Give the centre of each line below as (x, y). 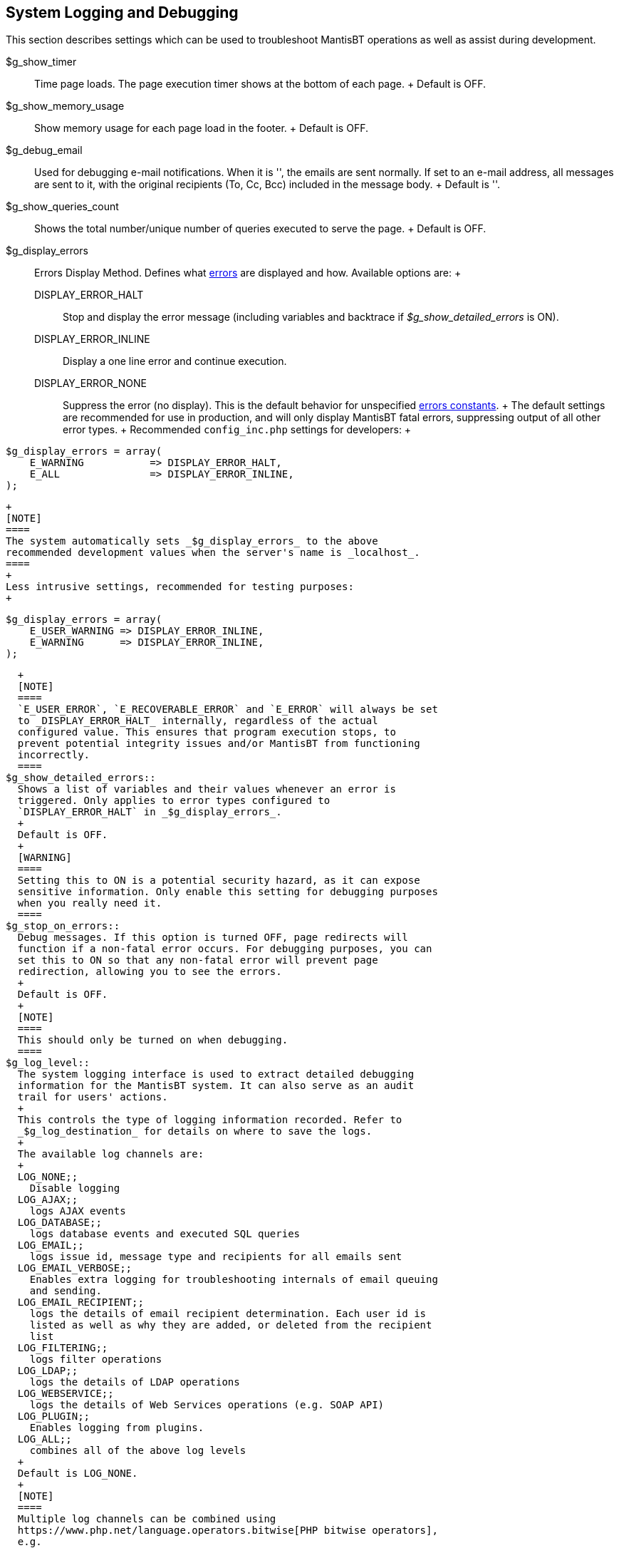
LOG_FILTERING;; (63, 1348)
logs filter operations (96, 1359)
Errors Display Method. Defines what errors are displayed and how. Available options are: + (248, 273)
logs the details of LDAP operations (135, 1382)
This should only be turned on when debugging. (153, 1040)
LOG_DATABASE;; (59, 1223)
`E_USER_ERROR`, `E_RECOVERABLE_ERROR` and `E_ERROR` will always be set (228, 710)
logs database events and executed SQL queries (165, 1234)
